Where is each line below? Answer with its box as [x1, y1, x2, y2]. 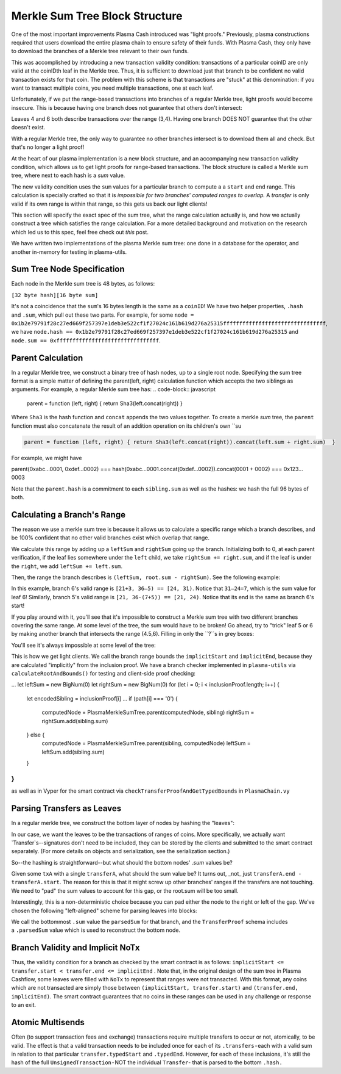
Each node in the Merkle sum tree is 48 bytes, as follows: [11, 280, 155, 287]
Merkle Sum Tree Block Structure [11, 9, 183, 23]
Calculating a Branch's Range [11, 510, 126, 520]
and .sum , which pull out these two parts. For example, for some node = [11, 311, 194, 319]
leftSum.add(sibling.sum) [41, 748, 105, 755]
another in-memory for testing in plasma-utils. [11, 248, 127, 256]
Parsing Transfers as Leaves [11, 803, 122, 814]
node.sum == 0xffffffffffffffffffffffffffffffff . [11, 336, 161, 344]
